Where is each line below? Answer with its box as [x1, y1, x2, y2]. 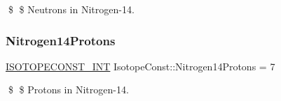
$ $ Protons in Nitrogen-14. [8, 82, 129, 97]
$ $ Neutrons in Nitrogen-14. [8, 2, 135, 16]
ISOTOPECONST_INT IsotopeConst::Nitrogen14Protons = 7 [6, 59, 275, 73]
